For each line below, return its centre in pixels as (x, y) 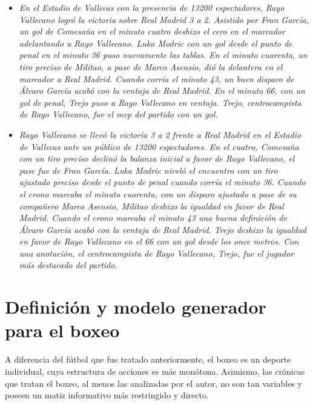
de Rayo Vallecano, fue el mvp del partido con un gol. (118, 114)
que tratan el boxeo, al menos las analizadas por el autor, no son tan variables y (153, 383)
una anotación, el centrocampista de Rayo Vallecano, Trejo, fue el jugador (156, 253)
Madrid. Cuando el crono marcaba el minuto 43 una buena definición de (153, 218)
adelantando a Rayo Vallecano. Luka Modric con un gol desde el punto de (156, 43)
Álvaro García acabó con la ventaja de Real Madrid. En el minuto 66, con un (162, 91)
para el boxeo (62, 330)
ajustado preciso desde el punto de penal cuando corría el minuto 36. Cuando (162, 182)
